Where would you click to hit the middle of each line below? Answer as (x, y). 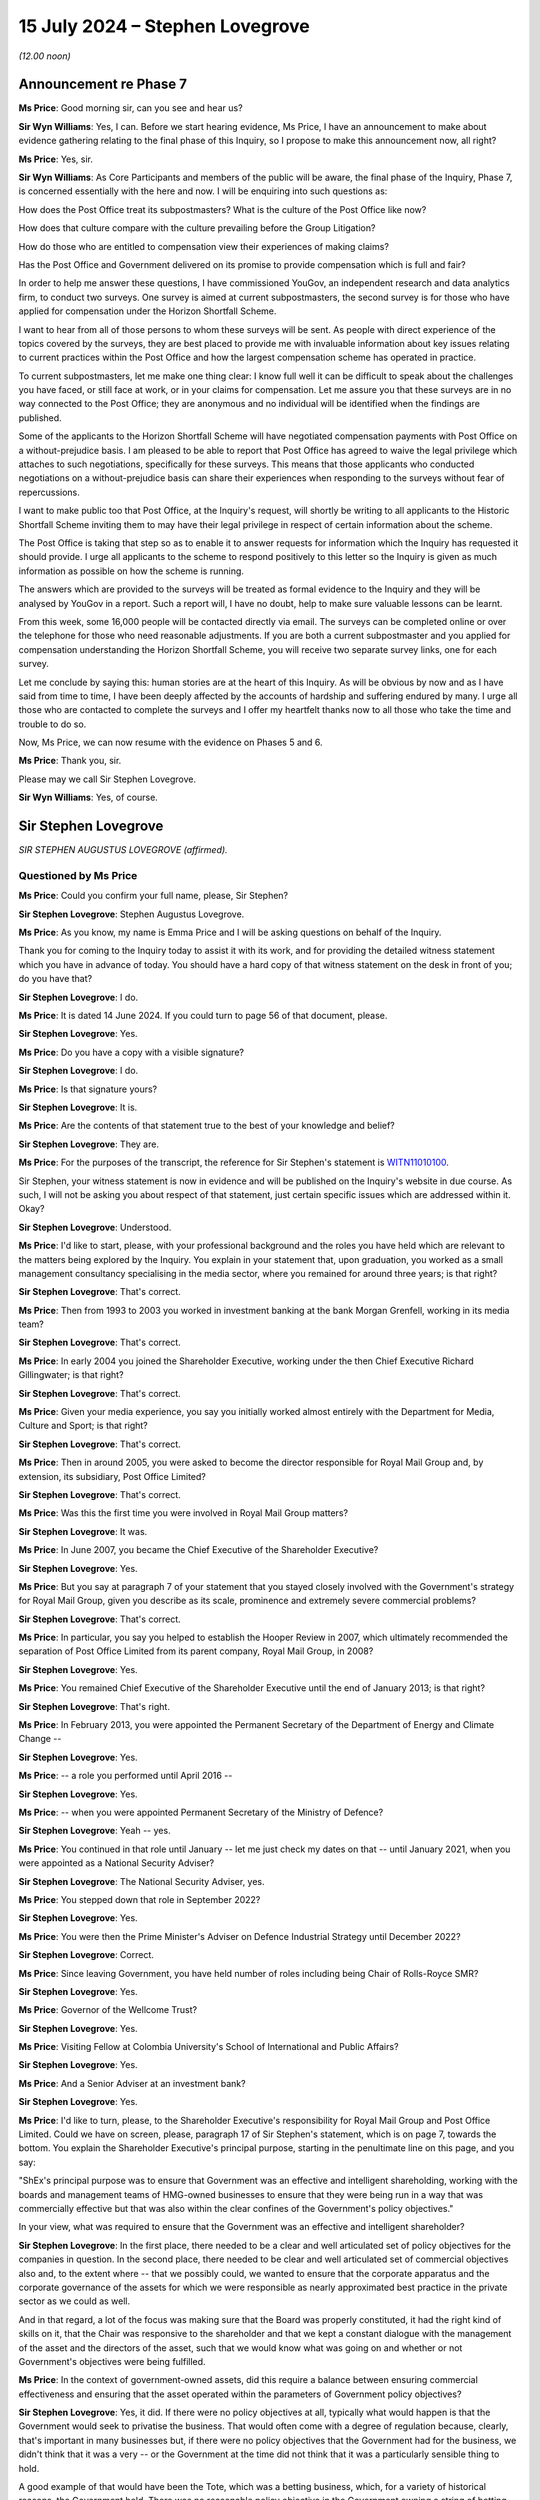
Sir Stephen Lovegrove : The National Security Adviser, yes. (141, 1881)
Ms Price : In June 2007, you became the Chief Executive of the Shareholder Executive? (198, 1550)
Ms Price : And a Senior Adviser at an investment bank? (132, 2083)
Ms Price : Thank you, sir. (70, 761)
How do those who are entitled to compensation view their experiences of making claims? (204, 246)
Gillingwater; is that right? (71, 1375)
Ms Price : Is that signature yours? (88, 1089)
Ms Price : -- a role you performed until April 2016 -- (125, 1776)
